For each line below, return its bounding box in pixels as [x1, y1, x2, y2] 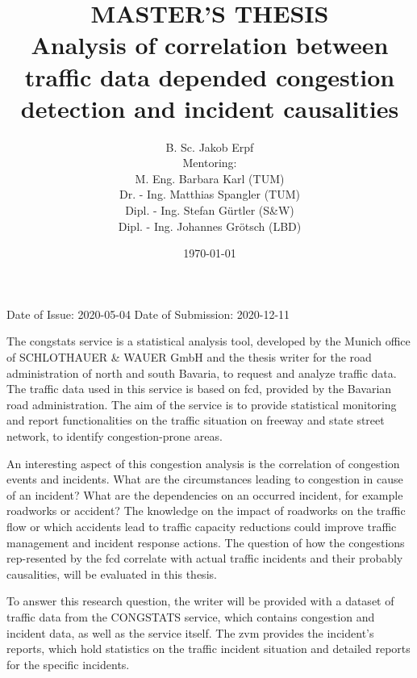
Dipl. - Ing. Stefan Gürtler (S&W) [125, 202, 294, 219]
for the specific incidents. [6, 655, 130, 672]
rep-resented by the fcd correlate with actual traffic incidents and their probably [6, 550, 403, 567]
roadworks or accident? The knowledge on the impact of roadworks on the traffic [6, 502, 406, 519]
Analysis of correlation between [31, 28, 389, 61]
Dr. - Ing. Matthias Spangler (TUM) [119, 186, 300, 203]
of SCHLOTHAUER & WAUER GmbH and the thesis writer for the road [6, 349, 372, 366]
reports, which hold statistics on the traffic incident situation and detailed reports [6, 640, 411, 657]
